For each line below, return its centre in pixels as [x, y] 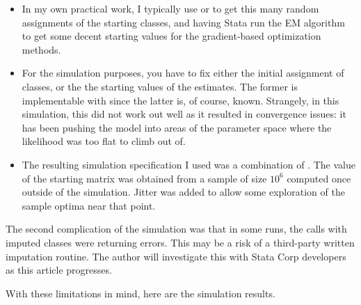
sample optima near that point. [89, 205]
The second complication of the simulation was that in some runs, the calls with [176, 229]
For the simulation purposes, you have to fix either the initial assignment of [183, 73]
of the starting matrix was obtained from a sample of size [144, 178]
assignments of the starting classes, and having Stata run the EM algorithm [183, 22]
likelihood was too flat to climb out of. [104, 141]
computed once [319, 178]
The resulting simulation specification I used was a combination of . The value [188, 164]
